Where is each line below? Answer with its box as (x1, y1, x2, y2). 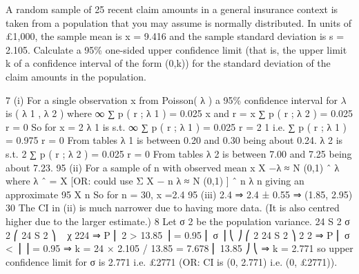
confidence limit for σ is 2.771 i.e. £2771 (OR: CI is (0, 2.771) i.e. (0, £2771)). (6, 254, 338, 268)
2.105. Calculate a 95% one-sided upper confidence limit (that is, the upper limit (6, 42, 347, 56)
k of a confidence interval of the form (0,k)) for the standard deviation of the (6, 56, 331, 70)
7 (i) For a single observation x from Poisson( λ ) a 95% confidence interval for (6, 92, 338, 107)
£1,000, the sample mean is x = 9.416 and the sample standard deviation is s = (6, 29, 345, 43)
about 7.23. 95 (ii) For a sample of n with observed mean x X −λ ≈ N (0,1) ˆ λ (6, 160, 340, 174)
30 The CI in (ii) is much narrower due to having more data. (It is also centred (6, 200, 340, 215)
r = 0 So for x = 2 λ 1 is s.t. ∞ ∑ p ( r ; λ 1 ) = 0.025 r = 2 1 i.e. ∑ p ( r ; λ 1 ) (6, 119, 347, 134)
